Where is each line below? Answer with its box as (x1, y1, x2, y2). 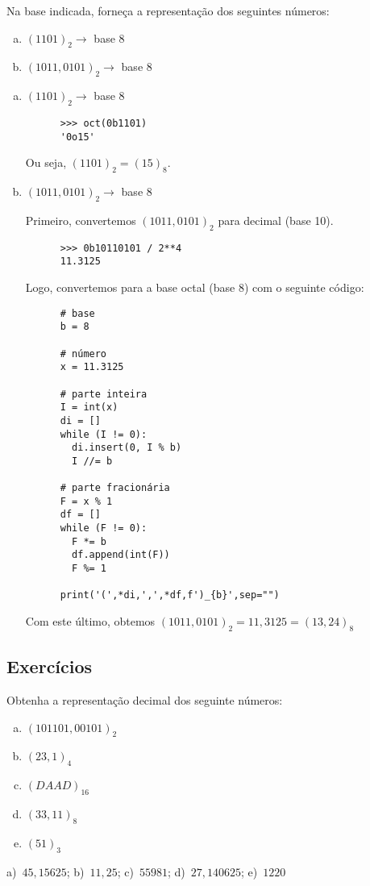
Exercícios (6, 654, 93, 679)
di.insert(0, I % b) (72, 442, 182, 454)
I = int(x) (60, 401, 118, 414)
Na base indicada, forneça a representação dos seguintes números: (6, 2, 330, 19)
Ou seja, (25, 154, 67, 171)
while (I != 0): (60, 428, 148, 440)
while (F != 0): (60, 522, 148, 535)
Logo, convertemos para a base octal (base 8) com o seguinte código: (25, 279, 364, 295)
